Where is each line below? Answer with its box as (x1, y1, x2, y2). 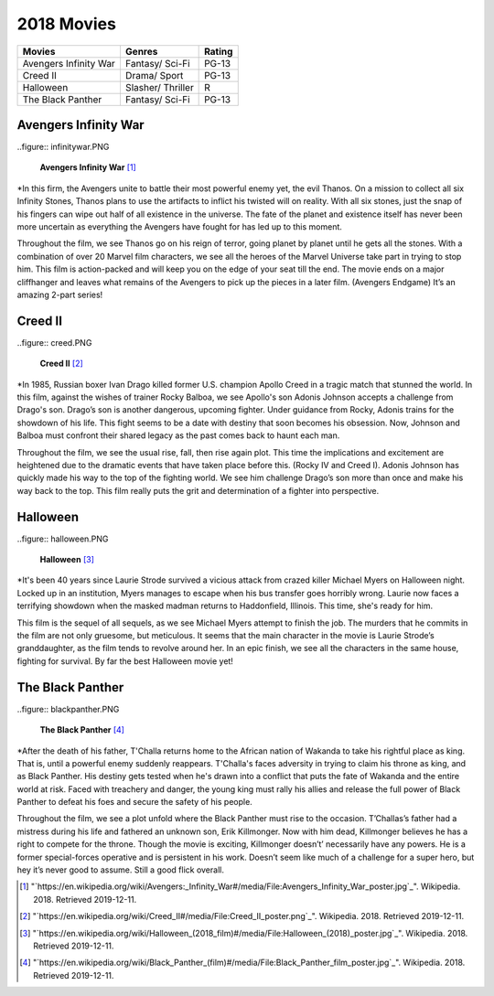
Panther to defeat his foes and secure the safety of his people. (16, 797, 253, 808)
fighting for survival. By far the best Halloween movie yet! (16, 655, 233, 667)
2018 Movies (16, 14, 116, 34)
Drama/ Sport (124, 69, 184, 81)
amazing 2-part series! (16, 289, 103, 300)
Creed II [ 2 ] (39, 358, 84, 369)
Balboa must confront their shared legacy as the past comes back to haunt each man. (16, 430, 340, 441)
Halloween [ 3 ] (39, 554, 95, 565)
